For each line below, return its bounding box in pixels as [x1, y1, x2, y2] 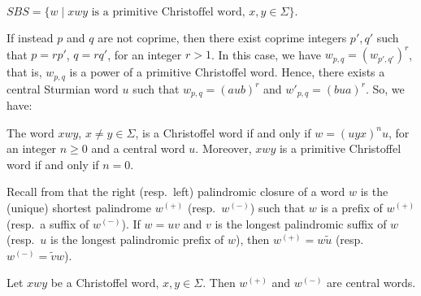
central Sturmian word [7, 80, 119, 97]
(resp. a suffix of [7, 215, 89, 232]
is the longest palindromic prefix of [50, 231, 224, 248]
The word [7, 124, 54, 141]
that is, [7, 63, 42, 81]
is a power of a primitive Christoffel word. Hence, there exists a [69, 63, 385, 81]
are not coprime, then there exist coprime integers [98, 29, 347, 46]
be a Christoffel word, [50, 274, 159, 291]
